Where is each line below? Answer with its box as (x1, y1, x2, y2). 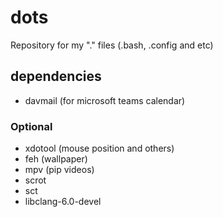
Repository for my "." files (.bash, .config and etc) (10, 39, 214, 51)
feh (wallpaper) (24, 153, 88, 165)
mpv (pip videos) (24, 164, 95, 176)
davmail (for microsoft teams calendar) (24, 94, 186, 106)
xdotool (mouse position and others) (24, 142, 175, 155)
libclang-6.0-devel (24, 196, 102, 208)
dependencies (10, 68, 102, 85)
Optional (10, 119, 53, 133)
